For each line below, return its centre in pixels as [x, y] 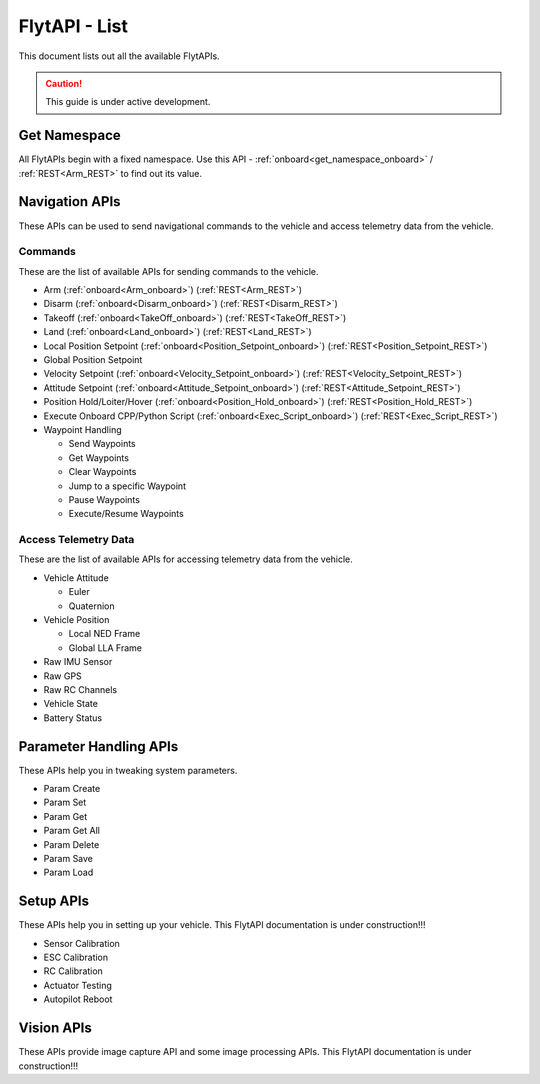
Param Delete [71, 844]
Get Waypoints [99, 457]
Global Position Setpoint [93, 360]
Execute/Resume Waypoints [126, 514]
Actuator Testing [77, 985]
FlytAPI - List [73, 26]
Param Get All [71, 831]
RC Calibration [73, 971]
